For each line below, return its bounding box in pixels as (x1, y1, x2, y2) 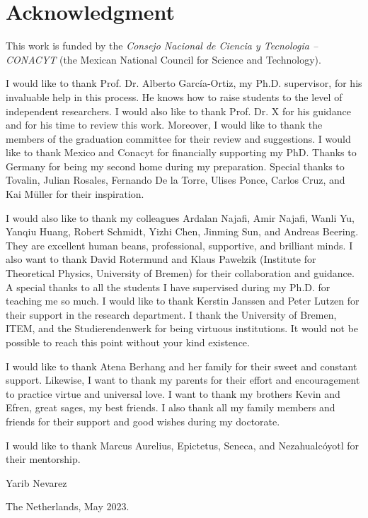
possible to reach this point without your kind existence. (6, 335, 250, 349)
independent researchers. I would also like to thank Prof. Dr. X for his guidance (6, 103, 351, 118)
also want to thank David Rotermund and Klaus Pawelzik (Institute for (6, 252, 316, 266)
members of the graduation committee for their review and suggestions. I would (6, 131, 351, 146)
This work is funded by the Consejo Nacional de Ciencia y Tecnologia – (6, 38, 318, 53)
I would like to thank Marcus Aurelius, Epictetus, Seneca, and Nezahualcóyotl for (6, 437, 360, 452)
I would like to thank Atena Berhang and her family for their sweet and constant (6, 358, 357, 373)
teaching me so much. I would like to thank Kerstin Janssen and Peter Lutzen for (6, 293, 360, 308)
